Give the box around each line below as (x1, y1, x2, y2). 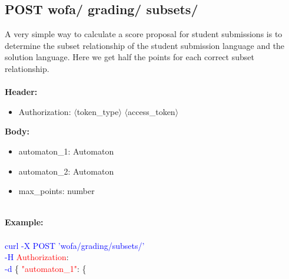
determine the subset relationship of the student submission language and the (5, 39, 285, 51)
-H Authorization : (5, 251, 69, 263)
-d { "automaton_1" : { (5, 262, 87, 274)
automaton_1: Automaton (18, 145, 114, 157)
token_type (77, 105, 119, 117)
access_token (128, 105, 175, 117)
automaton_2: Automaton (18, 165, 114, 177)
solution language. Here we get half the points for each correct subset (5, 51, 254, 63)
